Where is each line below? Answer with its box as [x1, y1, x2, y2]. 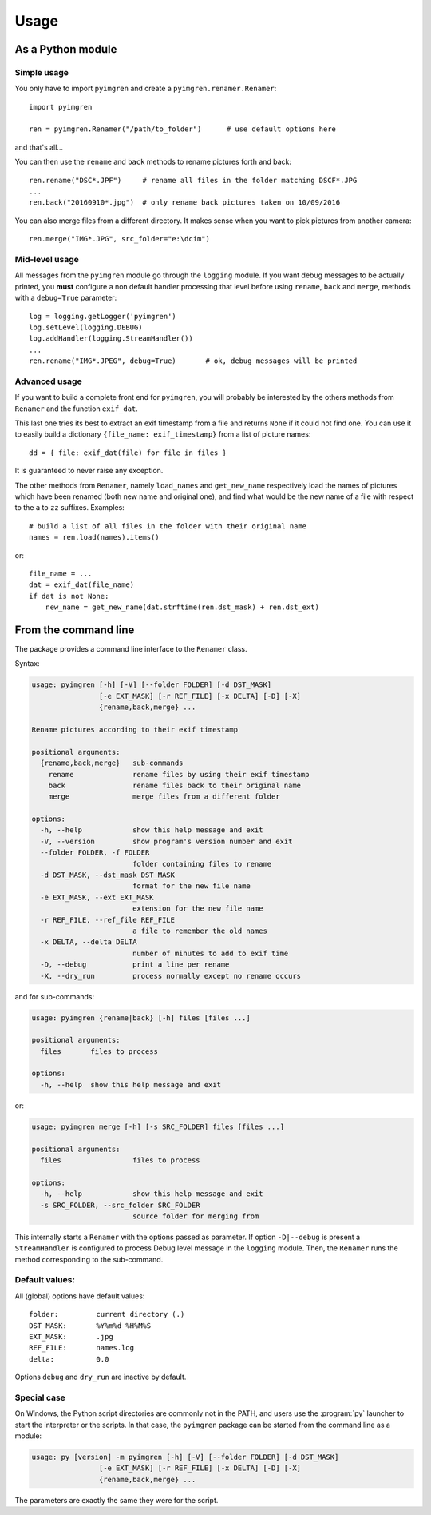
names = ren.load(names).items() [29, 532, 160, 542]
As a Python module [14, 42, 117, 56]
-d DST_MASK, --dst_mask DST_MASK [40, 871, 176, 879]
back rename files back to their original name [48, 780, 302, 790]
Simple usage [14, 66, 69, 78]
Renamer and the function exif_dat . [14, 404, 139, 413]
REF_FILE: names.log [29, 1343, 135, 1353]
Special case [14, 1392, 65, 1403]
